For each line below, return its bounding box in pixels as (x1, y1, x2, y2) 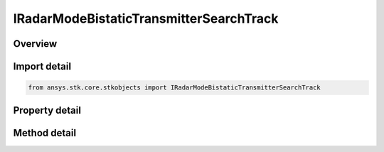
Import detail (13, 60, 71, 72)
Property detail (13, 104, 82, 116)
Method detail (13, 126, 77, 139)
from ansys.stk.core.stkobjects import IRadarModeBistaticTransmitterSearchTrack (28, 84, 321, 92)
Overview (13, 38, 58, 50)
